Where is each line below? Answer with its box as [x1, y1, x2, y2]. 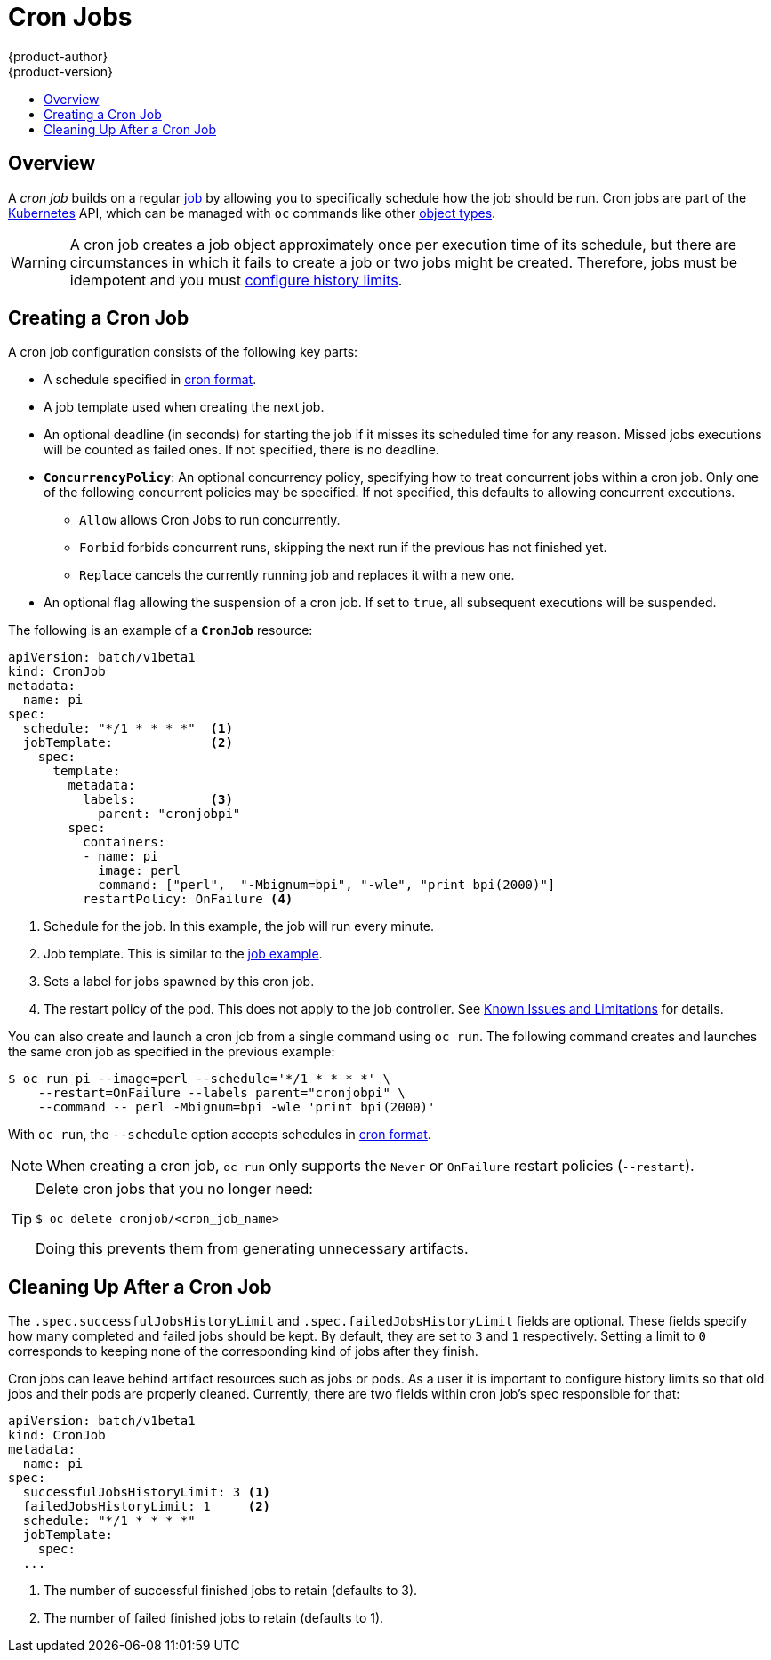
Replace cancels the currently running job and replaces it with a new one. [79, 567, 515, 583]
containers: [83, 835, 166, 850]
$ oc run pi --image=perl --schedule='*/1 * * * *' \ [8, 1071, 390, 1087]
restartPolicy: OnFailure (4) [83, 892, 293, 907]
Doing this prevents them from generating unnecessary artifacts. [36, 1239, 469, 1258]
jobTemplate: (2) [22, 735, 233, 750]
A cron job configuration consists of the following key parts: [8, 344, 358, 360]
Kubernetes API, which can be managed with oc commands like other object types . [8, 204, 496, 221]
